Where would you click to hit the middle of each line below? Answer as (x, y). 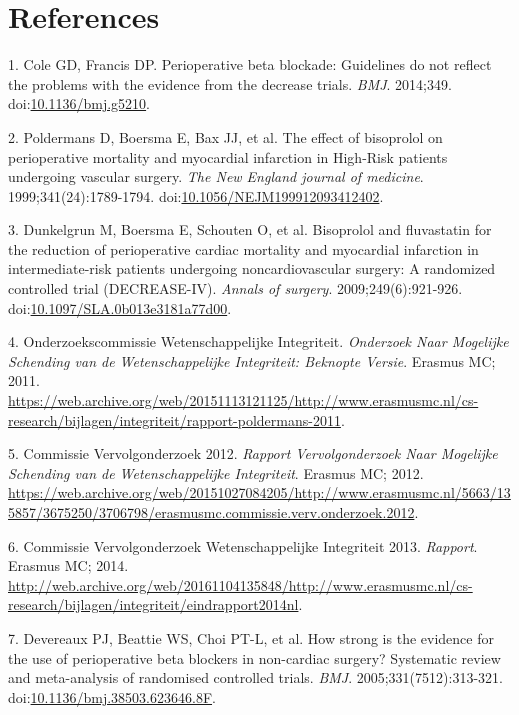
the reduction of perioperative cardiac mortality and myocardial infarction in (243, 248)
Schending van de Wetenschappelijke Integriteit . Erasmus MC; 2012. (216, 472)
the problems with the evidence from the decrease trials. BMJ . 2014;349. (230, 83)
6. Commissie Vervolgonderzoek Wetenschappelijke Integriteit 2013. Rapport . (243, 545)
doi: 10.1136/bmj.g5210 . (79, 103)
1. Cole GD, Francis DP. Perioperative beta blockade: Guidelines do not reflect (250, 64)
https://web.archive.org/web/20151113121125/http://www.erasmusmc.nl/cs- (243, 400)
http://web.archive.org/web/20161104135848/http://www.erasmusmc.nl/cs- (240, 584)
